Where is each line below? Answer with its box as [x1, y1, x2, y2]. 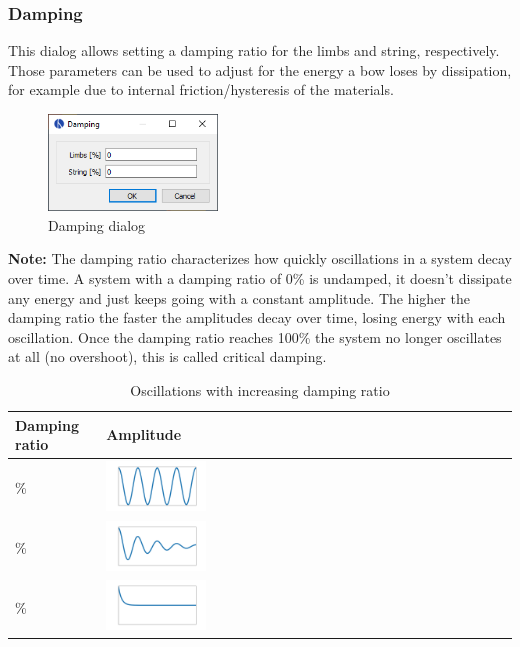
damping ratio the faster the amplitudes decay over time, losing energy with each [8, 307, 506, 328]
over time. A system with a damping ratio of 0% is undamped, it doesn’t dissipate [8, 267, 512, 288]
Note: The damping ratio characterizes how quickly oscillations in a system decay [8, 248, 512, 269]
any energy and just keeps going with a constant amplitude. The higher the [8, 287, 470, 308]
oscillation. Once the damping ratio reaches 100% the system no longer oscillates [8, 326, 502, 347]
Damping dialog [48, 214, 146, 235]
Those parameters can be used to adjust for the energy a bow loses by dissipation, [8, 59, 512, 80]
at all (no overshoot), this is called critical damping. [8, 346, 327, 367]
